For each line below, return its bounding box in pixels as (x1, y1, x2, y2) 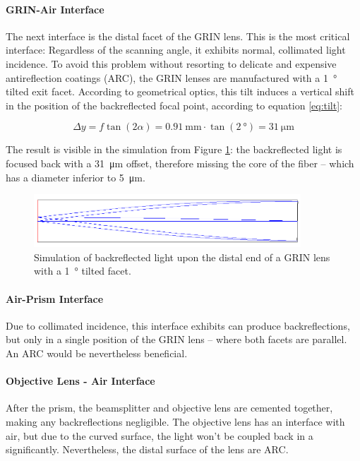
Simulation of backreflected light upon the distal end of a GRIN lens (34, 249, 330, 264)
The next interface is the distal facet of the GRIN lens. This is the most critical (6, 28, 350, 43)
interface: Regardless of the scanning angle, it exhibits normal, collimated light (6, 42, 346, 57)
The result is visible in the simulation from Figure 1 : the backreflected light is (6, 142, 342, 157)
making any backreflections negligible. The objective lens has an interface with (6, 414, 345, 429)
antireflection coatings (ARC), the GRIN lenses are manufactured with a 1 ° (6, 70, 337, 85)
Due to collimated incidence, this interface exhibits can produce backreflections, (6, 318, 350, 333)
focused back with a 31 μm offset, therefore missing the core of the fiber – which (6, 155, 354, 170)
